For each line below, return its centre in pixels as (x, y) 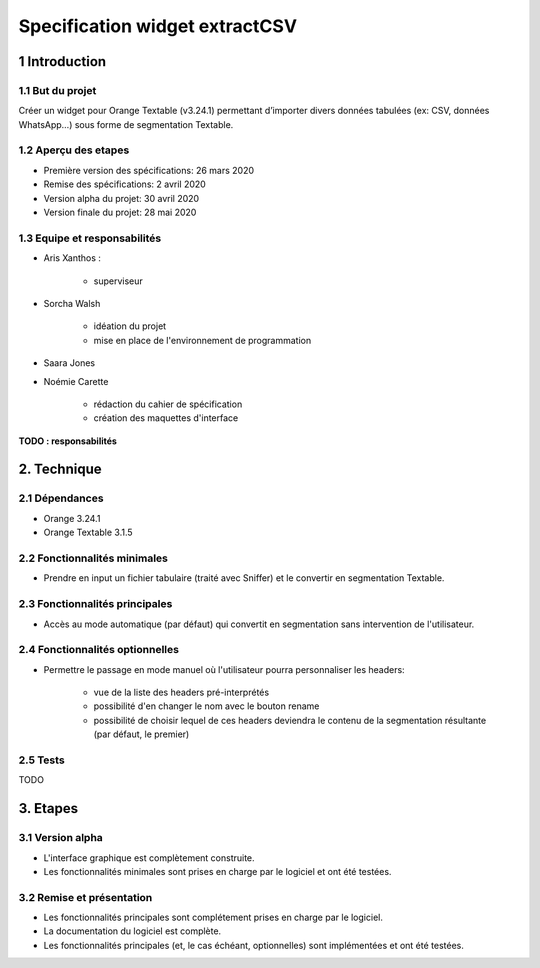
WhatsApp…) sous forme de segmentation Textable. (126, 124)
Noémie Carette (76, 381)
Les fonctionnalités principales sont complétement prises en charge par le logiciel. (213, 917)
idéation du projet (130, 326)
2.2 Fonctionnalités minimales (93, 558)
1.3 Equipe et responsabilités (90, 238)
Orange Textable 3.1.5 (88, 532)
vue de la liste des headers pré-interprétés (181, 692)
